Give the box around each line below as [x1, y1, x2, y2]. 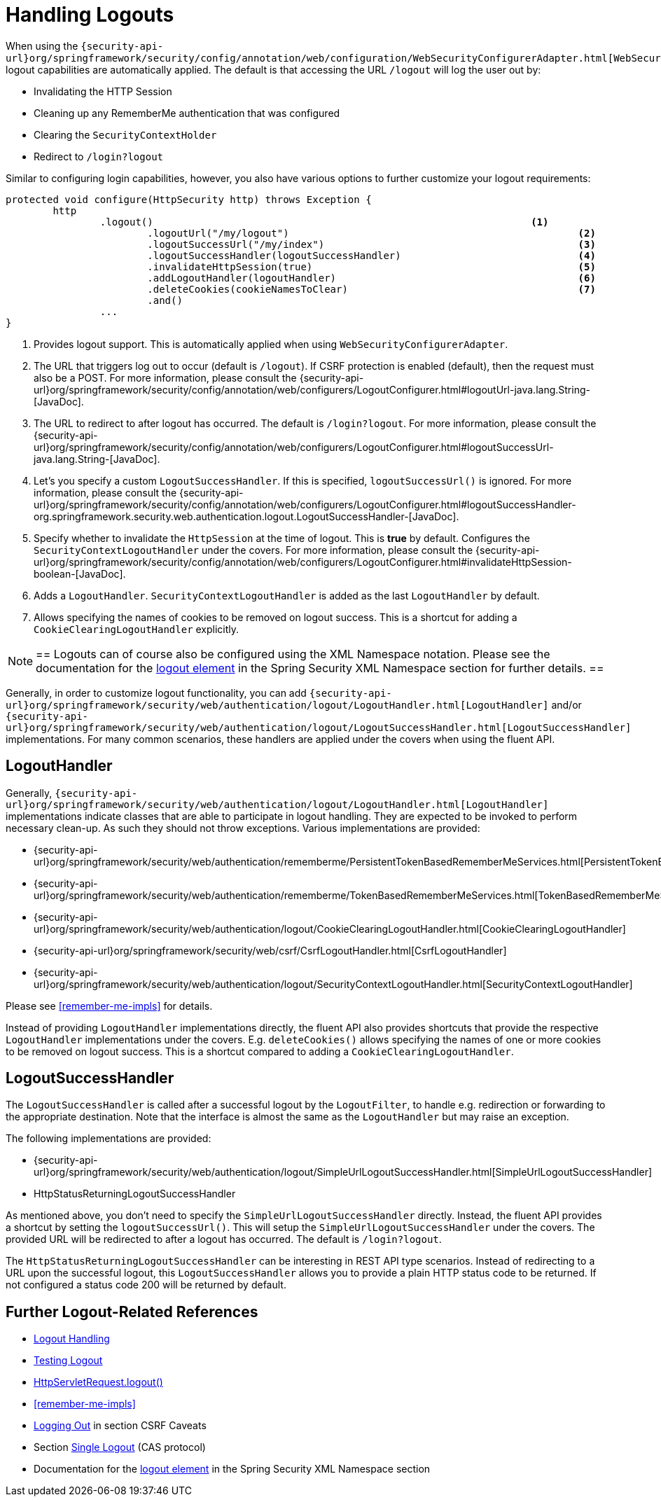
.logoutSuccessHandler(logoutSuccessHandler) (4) [147, 249, 596, 261]
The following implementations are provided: [6, 1132, 211, 1145]
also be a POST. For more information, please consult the [34, 371, 297, 384]
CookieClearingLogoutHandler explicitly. [34, 623, 239, 635]
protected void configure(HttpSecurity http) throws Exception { [6, 193, 372, 205]
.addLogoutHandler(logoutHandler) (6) [147, 272, 596, 284]
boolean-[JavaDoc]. [34, 567, 126, 580]
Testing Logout [34, 1354, 103, 1367]
